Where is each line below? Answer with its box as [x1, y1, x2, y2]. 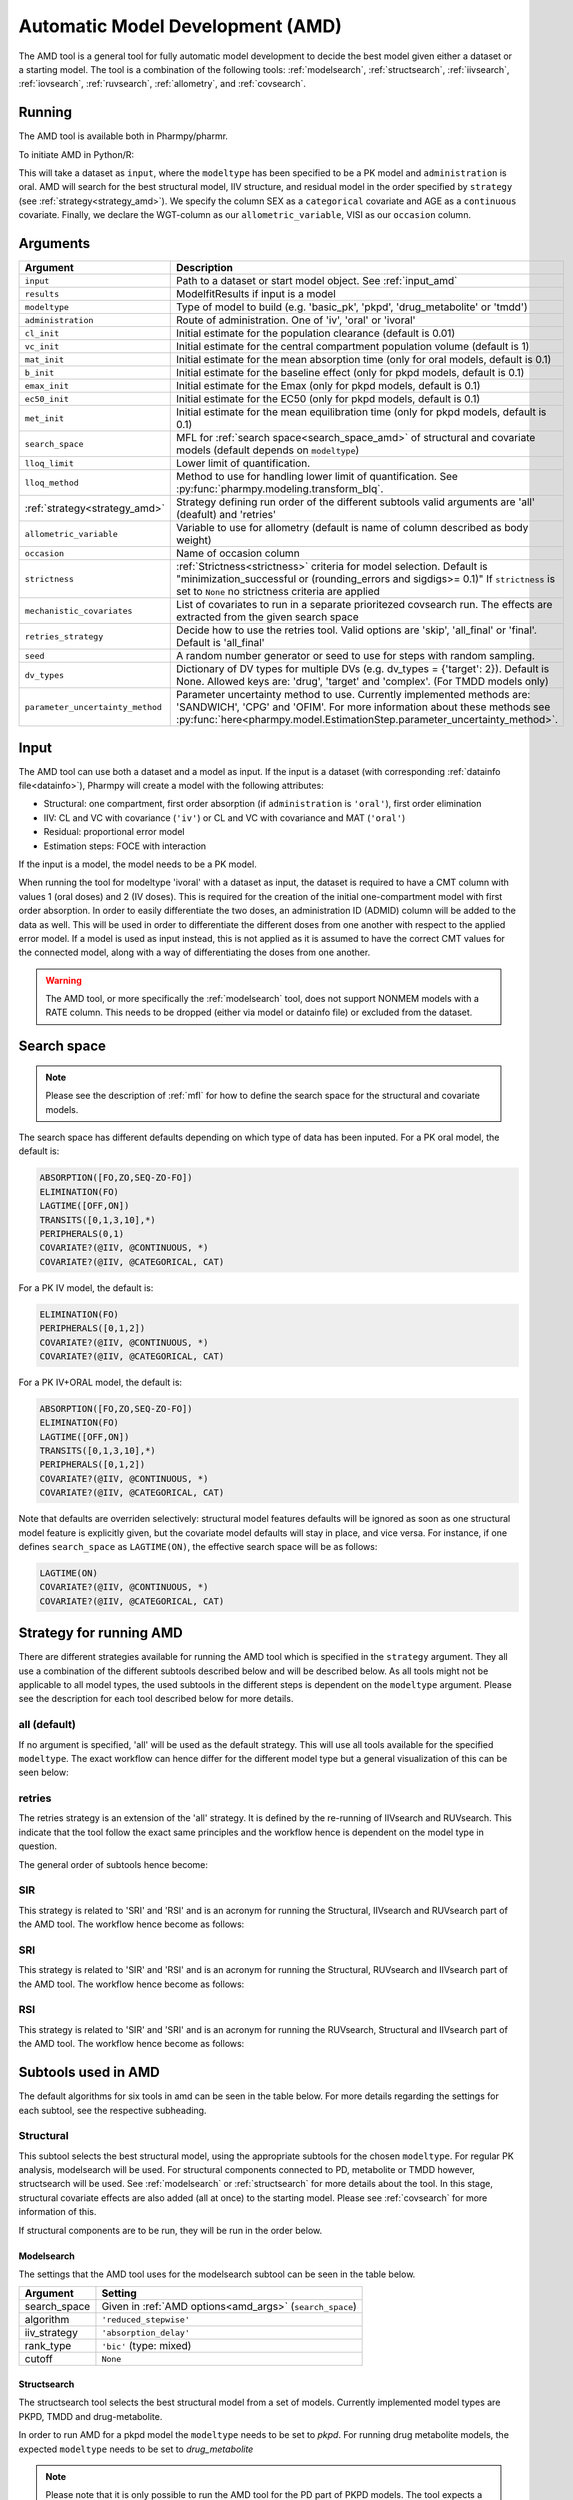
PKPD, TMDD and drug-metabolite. [18, 2410, 163, 2422]
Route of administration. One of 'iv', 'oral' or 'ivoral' [176, 313, 416, 327]
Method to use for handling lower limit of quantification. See [176, 470, 459, 484]
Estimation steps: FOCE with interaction [43, 840, 207, 852]
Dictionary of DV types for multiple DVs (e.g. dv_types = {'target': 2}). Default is [176, 662, 550, 676]
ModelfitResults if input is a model [176, 287, 337, 301]
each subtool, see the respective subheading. [18, 2104, 207, 2116]
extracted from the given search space [176, 610, 359, 624]
